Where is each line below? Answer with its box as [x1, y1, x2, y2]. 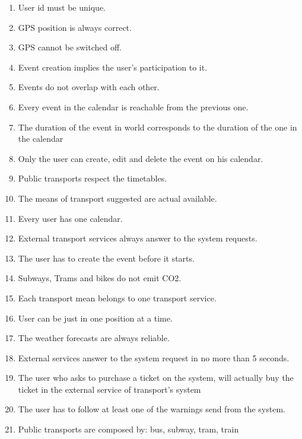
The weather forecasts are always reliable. [18, 332, 170, 344]
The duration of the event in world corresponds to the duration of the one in [18, 120, 297, 133]
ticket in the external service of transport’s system [18, 383, 201, 395]
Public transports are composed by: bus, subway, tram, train [18, 423, 239, 435]
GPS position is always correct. [18, 21, 132, 33]
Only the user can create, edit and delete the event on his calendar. [18, 152, 263, 164]
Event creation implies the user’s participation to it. [18, 61, 208, 73]
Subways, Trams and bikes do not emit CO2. [18, 272, 182, 284]
